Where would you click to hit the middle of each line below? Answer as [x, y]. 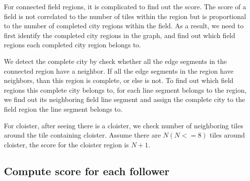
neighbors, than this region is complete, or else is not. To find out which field [119, 80]
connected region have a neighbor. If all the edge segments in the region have [119, 70]
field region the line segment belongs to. [63, 109]
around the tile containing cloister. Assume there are [82, 135]
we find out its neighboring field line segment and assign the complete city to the [125, 99]
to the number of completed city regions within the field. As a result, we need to [124, 26]
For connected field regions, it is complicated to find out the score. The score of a [125, 6]
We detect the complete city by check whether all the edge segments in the [116, 61]
